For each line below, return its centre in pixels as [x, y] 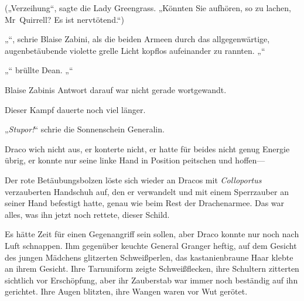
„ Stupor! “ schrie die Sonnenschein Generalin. [85, 129]
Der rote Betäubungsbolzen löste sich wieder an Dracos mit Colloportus [133, 179]
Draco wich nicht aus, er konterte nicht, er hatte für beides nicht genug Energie [147, 148]
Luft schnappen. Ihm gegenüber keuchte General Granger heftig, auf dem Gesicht [151, 245]
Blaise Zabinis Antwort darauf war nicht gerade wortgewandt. [116, 89]
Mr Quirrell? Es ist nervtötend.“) [64, 19]
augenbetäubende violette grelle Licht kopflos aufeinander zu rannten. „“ [135, 50]
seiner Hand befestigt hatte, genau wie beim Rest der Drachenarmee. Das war [145, 203]
